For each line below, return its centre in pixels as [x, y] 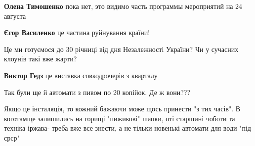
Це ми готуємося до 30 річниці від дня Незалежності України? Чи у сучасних [121, 49]
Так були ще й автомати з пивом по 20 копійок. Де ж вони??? [97, 92]
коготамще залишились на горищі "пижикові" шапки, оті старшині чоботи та [120, 118]
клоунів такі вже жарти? [41, 59]
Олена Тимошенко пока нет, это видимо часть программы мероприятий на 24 [123, 6]
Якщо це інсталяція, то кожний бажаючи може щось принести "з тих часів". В [122, 109]
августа [15, 16]
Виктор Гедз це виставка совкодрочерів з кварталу [81, 75]
